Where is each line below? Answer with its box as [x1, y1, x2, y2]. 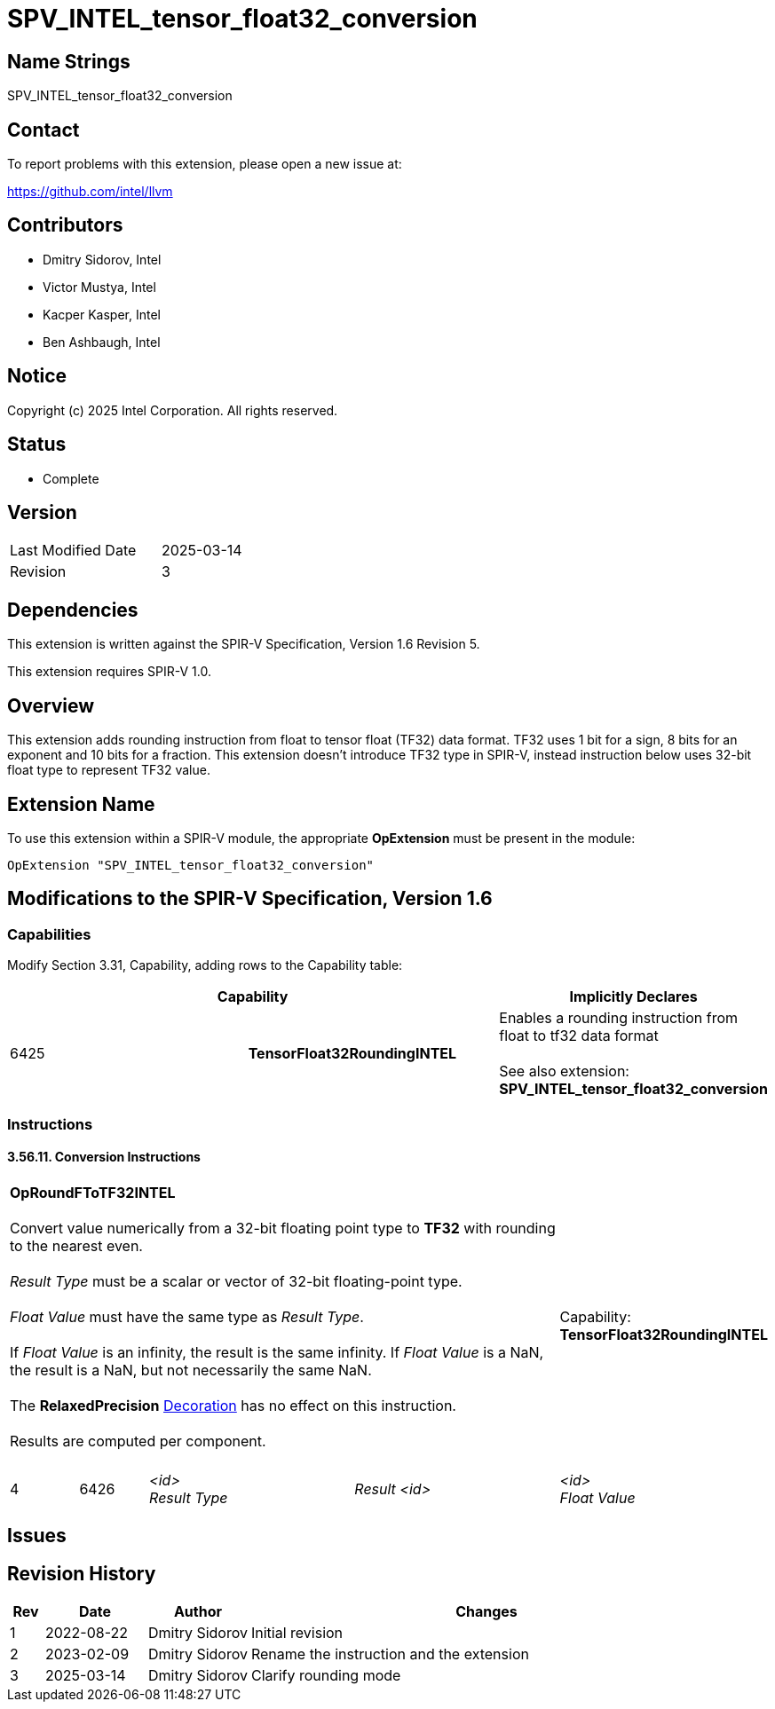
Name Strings [7, 50, 130, 73]
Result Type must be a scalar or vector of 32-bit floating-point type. [10, 1272, 463, 1290]
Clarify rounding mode [250, 1666, 401, 1684]
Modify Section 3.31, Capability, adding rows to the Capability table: [7, 957, 403, 973]
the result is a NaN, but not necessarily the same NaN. [10, 1360, 372, 1379]
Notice [7, 365, 67, 388]
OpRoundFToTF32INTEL [10, 1183, 176, 1201]
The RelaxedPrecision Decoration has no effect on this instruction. [10, 1396, 456, 1414]
